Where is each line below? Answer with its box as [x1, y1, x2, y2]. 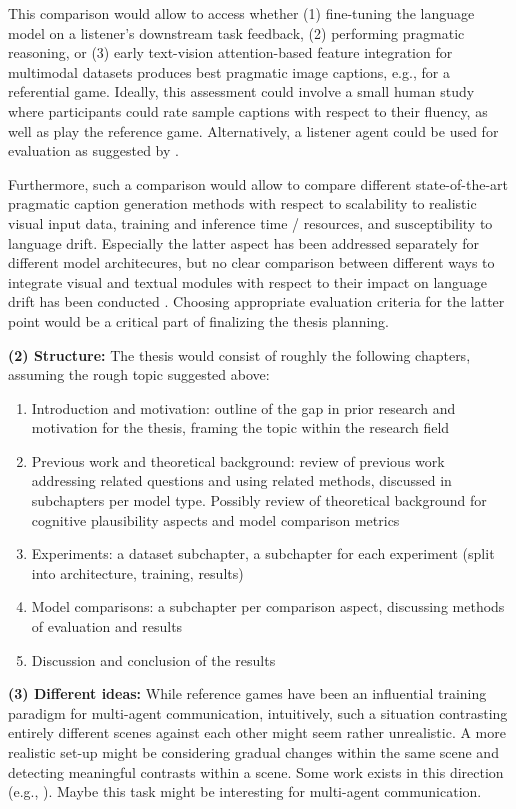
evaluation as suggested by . [8, 140, 179, 161]
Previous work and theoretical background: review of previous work [31, 450, 445, 471]
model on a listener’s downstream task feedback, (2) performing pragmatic [8, 22, 465, 43]
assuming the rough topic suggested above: [8, 364, 270, 385]
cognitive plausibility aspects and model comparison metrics [31, 509, 400, 530]
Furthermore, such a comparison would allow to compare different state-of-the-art [8, 173, 509, 194]
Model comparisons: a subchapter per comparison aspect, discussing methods [31, 596, 505, 617]
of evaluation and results [31, 616, 183, 637]
